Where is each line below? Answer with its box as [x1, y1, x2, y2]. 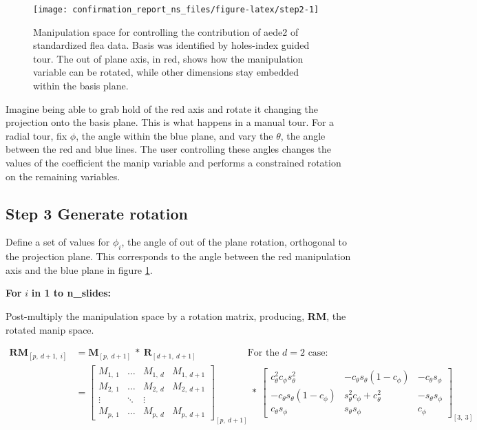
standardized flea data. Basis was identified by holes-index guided [33, 38, 310, 52]
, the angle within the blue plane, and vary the [76, 128, 273, 142]
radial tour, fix [6, 128, 67, 142]
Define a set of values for [6, 235, 110, 249]
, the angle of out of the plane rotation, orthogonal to [121, 235, 348, 249]
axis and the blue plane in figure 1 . [6, 262, 153, 277]
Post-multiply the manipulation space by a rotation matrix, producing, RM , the [6, 308, 346, 323]
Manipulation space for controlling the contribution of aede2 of [33, 24, 299, 39]
